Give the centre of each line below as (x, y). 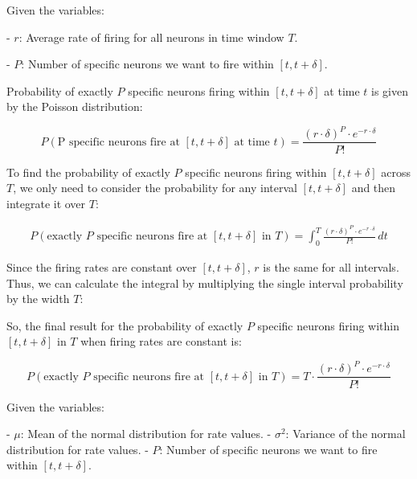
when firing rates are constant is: (161, 341)
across (396, 172)
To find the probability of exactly (88, 172)
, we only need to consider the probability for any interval (155, 188)
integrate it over (46, 203)
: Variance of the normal (345, 434)
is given (390, 90)
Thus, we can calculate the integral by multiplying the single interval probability (205, 282)
